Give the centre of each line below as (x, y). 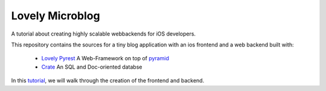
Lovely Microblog (56, 16)
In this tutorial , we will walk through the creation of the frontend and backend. (108, 81)
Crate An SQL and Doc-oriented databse (92, 67)
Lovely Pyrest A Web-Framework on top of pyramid (105, 58)
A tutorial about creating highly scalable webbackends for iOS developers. (104, 34)
